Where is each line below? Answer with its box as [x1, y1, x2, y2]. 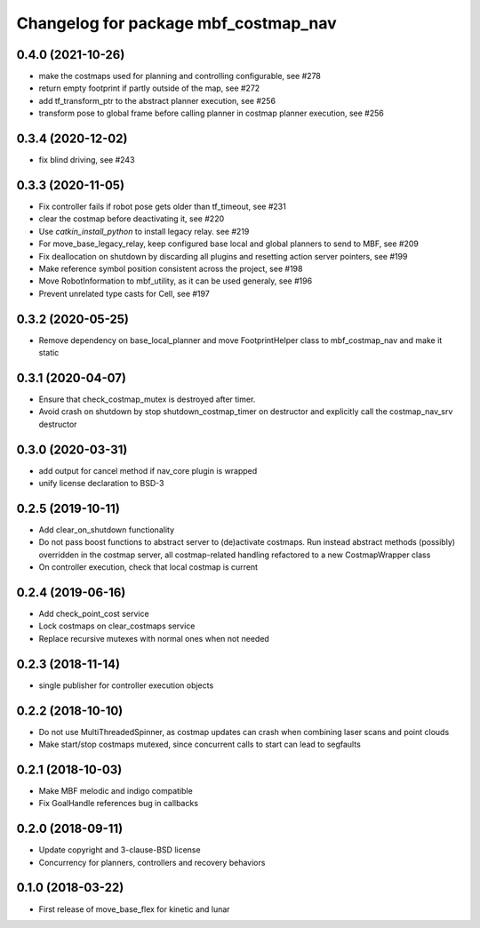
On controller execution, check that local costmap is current [38, 562, 258, 572]
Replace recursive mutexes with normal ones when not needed [38, 633, 270, 644]
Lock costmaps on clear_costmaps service [38, 620, 196, 631]
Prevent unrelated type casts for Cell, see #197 [38, 288, 211, 299]
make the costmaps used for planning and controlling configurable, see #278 [38, 71, 322, 82]
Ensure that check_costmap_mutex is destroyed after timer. [38, 394, 256, 404]
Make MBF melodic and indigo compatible [38, 785, 193, 796]
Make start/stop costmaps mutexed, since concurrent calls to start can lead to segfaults [38, 739, 362, 750]
